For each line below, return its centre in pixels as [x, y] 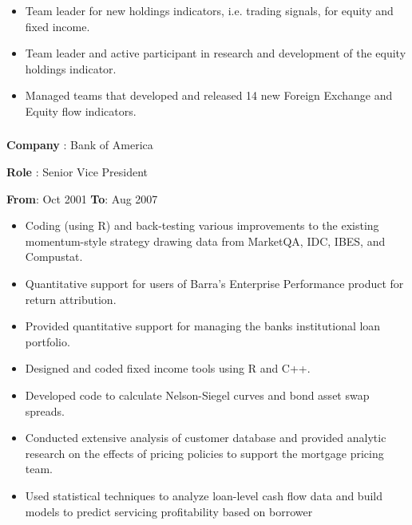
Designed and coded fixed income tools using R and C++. [168, 368]
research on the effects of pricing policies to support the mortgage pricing [204, 453]
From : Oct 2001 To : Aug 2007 [82, 198]
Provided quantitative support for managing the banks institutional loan [203, 326]
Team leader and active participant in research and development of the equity [216, 53]
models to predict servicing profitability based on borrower [169, 511]
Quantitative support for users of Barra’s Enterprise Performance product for [214, 284]
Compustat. [54, 257]
